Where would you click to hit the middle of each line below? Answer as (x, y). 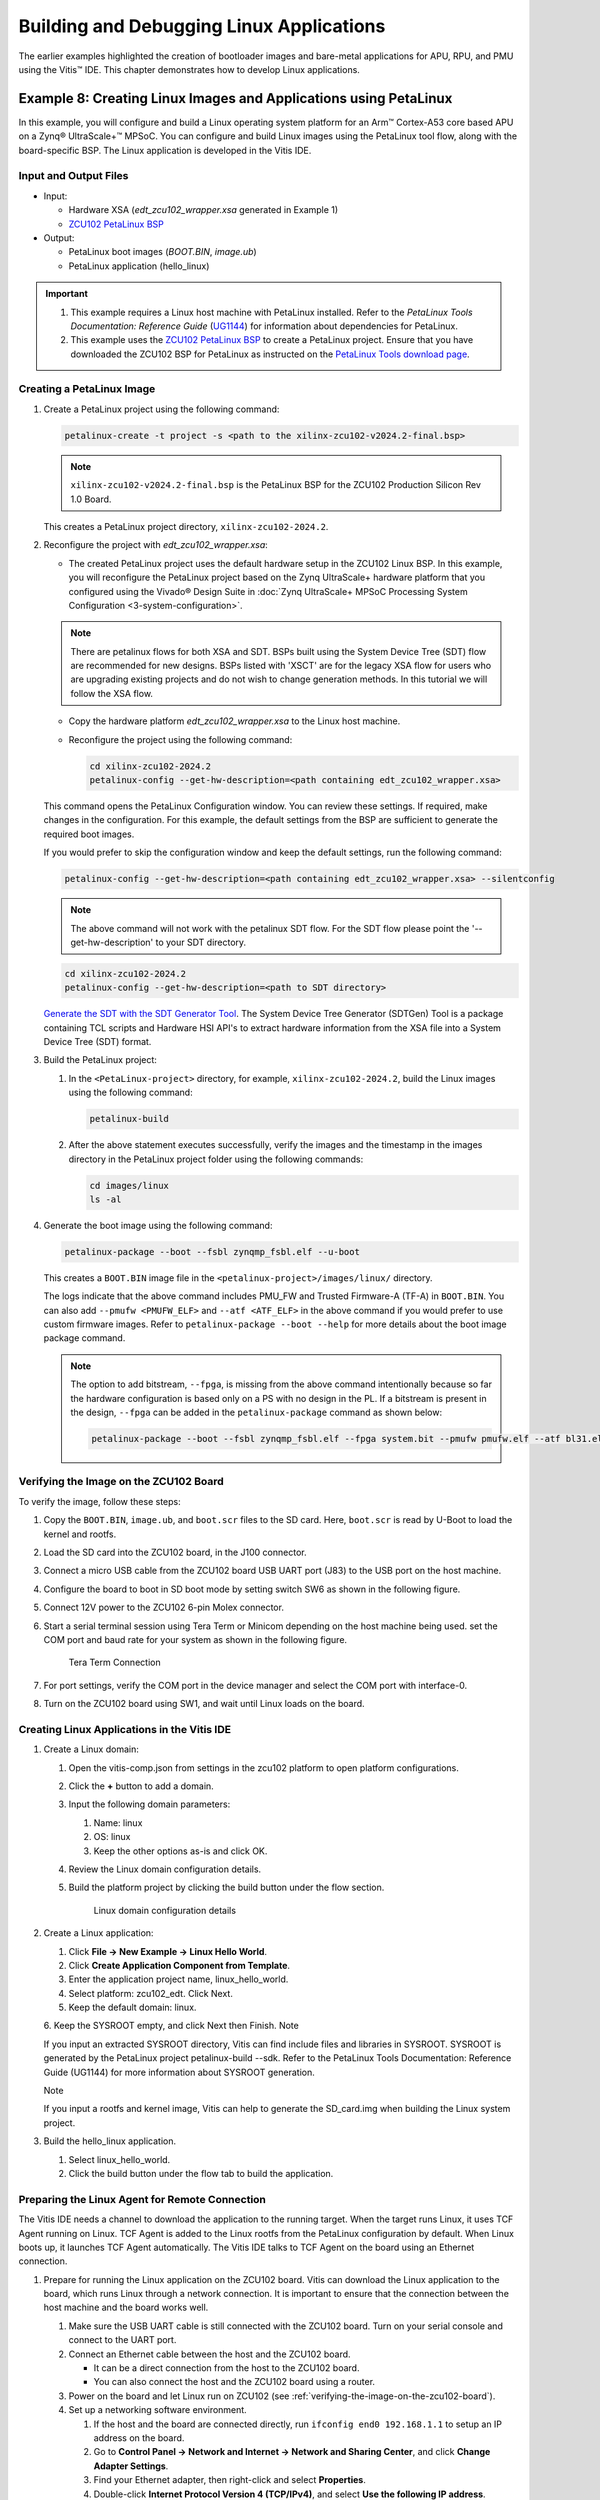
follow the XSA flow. (112, 693)
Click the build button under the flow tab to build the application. (201, 2173)
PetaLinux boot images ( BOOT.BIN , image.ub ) (162, 252)
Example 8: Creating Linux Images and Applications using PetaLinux (235, 98)
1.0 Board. (91, 499)
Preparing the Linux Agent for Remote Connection (142, 2199)
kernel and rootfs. (80, 1534)
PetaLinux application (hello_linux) (139, 266)
